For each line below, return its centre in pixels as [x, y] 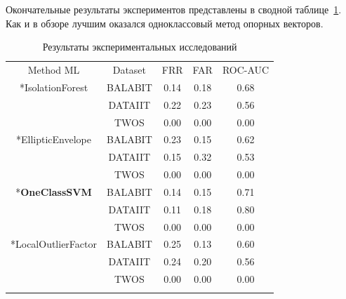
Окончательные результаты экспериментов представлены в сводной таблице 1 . [174, 9]
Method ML [54, 70]
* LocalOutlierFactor [54, 244]
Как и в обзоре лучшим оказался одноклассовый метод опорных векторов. [165, 23]
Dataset [129, 70]
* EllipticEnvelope [54, 139]
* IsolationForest [54, 87]
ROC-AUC [246, 70]
